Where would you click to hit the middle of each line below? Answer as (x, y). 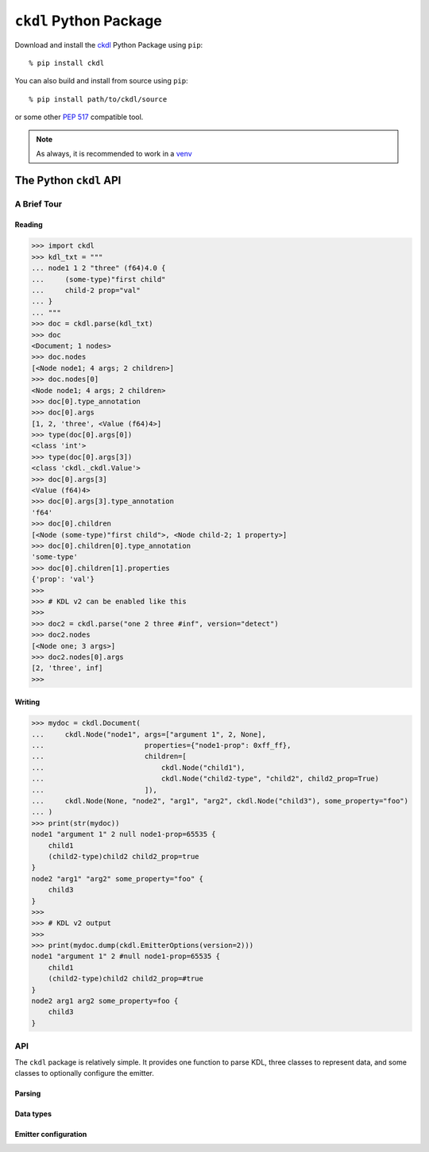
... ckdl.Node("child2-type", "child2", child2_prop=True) (205, 779)
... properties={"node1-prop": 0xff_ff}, (161, 746)
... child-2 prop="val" (86, 291)
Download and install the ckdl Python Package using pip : (109, 44)
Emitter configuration (51, 1134)
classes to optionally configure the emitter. (85, 1073)
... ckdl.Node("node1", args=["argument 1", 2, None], (149, 734)
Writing (27, 702)
